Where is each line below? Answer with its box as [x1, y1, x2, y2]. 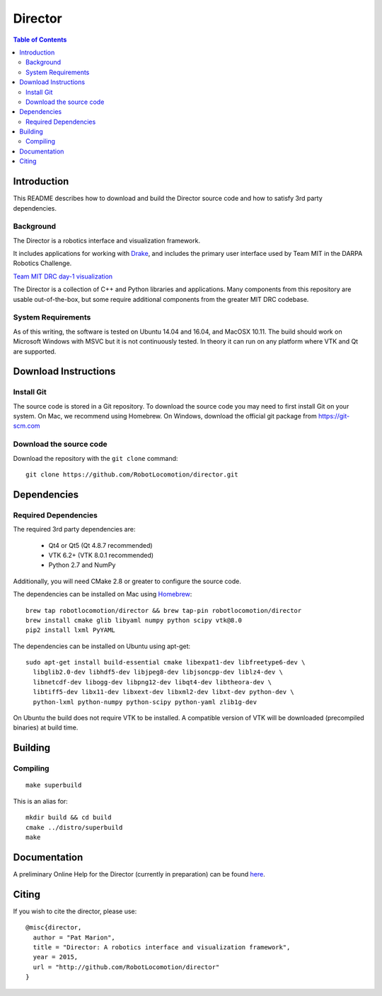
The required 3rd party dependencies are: [13, 525, 136, 534]
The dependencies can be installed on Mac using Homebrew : [13, 590, 192, 599]
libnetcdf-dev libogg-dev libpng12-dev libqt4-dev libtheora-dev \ [33, 678, 272, 686]
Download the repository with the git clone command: [13, 454, 178, 462]
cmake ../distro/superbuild [25, 824, 123, 831]
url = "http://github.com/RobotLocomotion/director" [33, 963, 220, 971]
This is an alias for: [13, 797, 69, 805]
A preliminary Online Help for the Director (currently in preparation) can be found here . [13, 869, 265, 878]
